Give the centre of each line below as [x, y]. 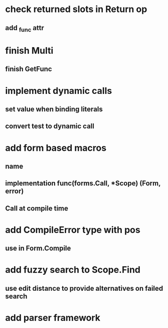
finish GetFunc [29, 69]
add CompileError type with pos [73, 230]
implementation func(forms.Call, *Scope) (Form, [83, 184]
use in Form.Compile [38, 248]
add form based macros [56, 148]
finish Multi [29, 50]
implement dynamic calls [59, 91]
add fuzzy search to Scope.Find [73, 270]
